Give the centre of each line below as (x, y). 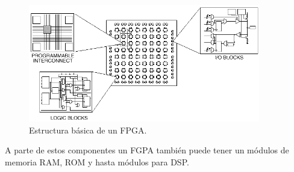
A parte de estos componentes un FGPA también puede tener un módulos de (147, 150)
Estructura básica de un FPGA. (88, 130)
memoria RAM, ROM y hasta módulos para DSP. (97, 161)
